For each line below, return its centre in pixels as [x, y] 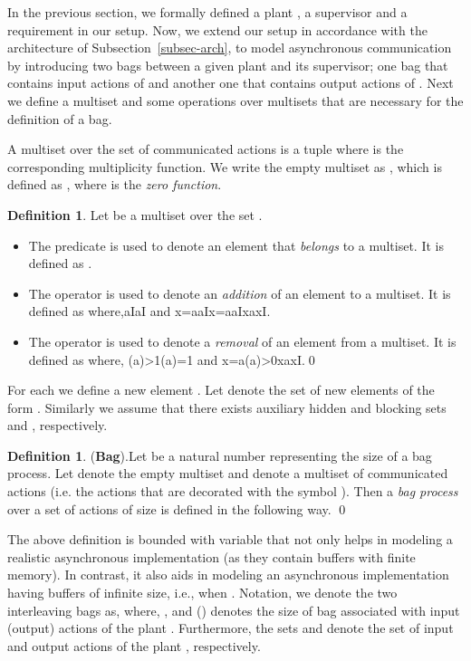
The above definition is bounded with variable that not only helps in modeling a [230, 539]
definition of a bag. [60, 118]
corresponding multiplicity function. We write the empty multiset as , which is [225, 166]
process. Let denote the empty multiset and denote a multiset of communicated [228, 473]
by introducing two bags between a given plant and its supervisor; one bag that [228, 65]
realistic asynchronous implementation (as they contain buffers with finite [211, 556]
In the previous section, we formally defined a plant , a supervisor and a [207, 12]
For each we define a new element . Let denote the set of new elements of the [221, 390]
